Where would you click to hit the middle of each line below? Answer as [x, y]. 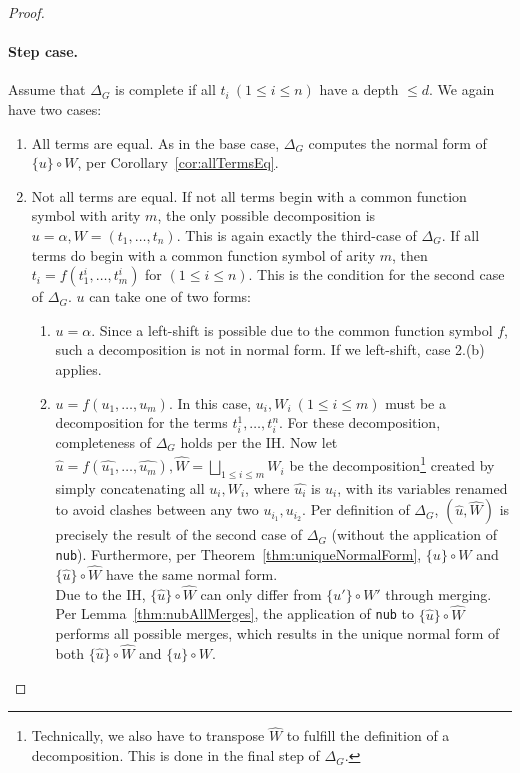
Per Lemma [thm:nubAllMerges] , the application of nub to [235, 613]
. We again [462, 89]
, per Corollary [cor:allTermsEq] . [178, 162]
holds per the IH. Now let [259, 441]
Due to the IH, [100, 593]
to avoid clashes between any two [157, 509]
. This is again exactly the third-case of [296, 234]
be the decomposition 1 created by [392, 464]
